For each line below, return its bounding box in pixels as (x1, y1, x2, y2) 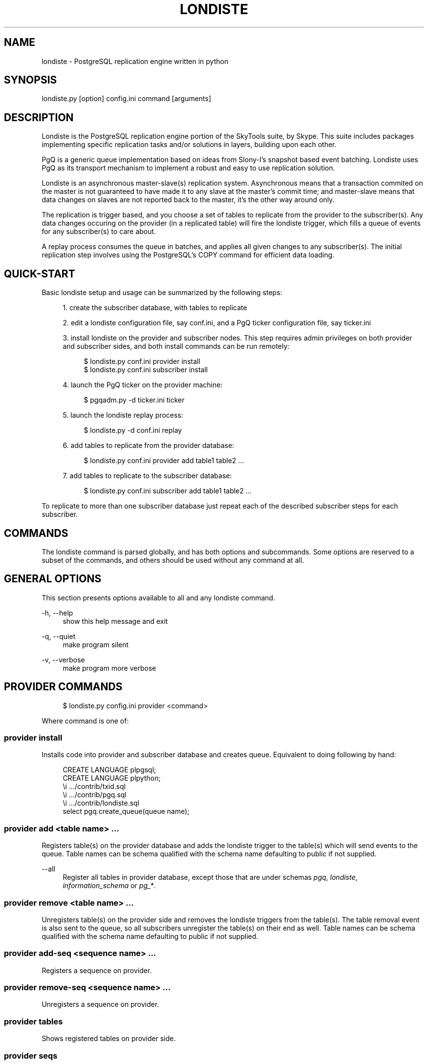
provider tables (4, 1016, 63, 1026)
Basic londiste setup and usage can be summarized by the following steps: (42, 288, 282, 297)
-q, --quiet (42, 632, 76, 640)
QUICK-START (4, 267, 75, 280)
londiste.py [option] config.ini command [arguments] (42, 94, 212, 103)
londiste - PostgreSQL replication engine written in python (42, 57, 229, 65)
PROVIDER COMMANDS (4, 681, 123, 693)
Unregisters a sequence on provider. (42, 1000, 159, 1009)
